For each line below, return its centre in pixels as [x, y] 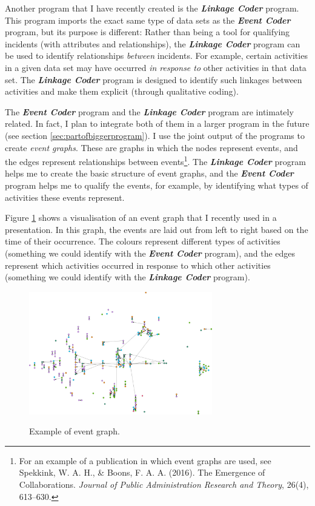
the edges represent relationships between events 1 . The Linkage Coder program [155, 160]
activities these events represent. [65, 197]
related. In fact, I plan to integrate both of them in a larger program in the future [157, 123]
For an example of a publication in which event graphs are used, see [145, 460]
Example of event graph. [75, 431]
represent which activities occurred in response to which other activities [138, 265]
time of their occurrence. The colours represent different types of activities [143, 241]
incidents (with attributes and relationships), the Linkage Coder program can [153, 43]
